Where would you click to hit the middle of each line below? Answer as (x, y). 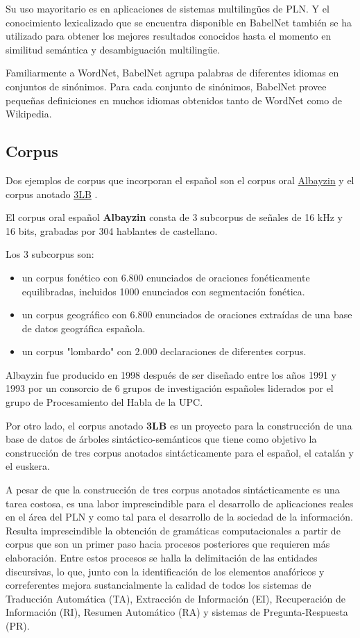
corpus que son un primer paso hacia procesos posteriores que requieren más (168, 544)
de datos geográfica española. (84, 328)
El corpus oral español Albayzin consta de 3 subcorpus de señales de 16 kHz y (174, 217)
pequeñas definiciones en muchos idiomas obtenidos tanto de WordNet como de (174, 100)
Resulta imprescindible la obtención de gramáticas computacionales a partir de (173, 530)
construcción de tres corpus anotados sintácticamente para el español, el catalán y (180, 452)
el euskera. (28, 466)
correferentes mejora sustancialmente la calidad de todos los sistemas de (158, 585)
